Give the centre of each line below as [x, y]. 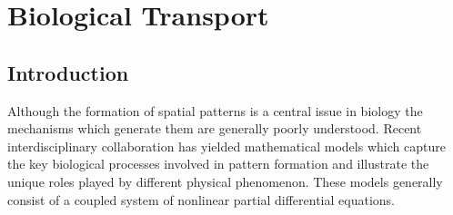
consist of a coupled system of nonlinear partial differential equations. [201, 199]
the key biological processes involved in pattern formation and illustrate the [218, 164]
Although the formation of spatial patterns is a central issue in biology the [215, 110]
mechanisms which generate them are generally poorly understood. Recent [215, 128]
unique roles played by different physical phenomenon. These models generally [225, 181]
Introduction [68, 72]
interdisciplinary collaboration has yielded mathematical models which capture [226, 146]
